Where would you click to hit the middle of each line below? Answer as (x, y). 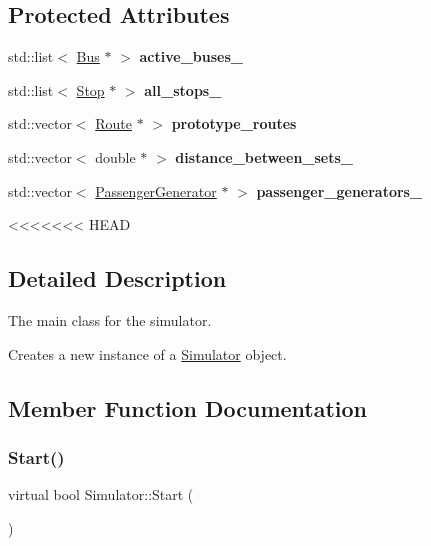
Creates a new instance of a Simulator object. (147, 353)
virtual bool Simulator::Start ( (101, 494)
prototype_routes (234, 123)
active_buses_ (191, 56)
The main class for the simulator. (110, 319)
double (115, 156)
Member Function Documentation (188, 407)
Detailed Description (117, 278)
